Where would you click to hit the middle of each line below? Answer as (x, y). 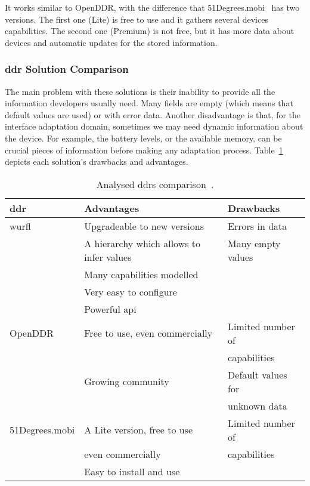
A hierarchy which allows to (142, 243)
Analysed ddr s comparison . (155, 184)
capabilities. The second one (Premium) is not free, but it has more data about (150, 31)
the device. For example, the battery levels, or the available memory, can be (143, 138)
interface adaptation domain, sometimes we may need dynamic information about (154, 126)
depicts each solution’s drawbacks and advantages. (97, 162)
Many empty (254, 243)
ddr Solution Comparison (67, 69)
